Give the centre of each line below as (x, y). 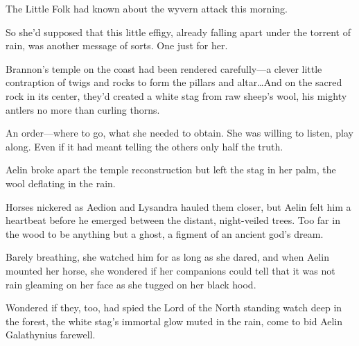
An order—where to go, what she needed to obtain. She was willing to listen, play (180, 133)
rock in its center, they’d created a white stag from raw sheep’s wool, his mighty (176, 95)
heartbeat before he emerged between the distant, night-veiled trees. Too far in (173, 220)
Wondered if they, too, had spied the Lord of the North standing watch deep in (174, 308)
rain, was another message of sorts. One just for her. (117, 45)
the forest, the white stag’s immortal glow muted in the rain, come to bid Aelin (174, 321)
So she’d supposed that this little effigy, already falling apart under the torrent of (178, 32)
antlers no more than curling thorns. (83, 109)
